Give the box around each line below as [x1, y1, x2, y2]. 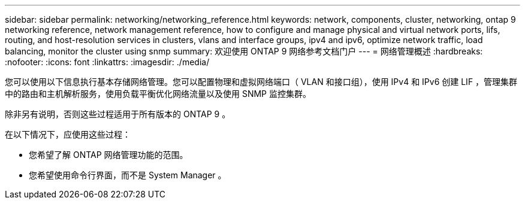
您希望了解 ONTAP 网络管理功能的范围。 [29, 150, 188, 160]
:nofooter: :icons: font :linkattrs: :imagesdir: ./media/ [5, 57, 210, 67]
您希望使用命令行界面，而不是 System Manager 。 [29, 170, 227, 180]
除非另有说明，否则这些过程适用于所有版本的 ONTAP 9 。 [5, 109, 231, 119]
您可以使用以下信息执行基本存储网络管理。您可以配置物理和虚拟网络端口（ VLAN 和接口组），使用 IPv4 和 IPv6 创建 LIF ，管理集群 [5, 77, 518, 87]
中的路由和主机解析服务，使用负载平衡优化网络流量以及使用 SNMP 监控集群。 [5, 89, 311, 99]
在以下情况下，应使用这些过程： [5, 129, 131, 139]
